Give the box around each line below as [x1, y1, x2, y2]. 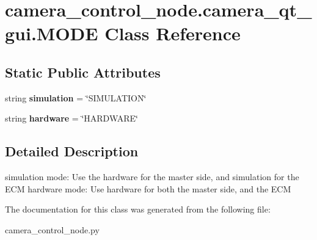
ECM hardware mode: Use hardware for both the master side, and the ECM [5, 182, 291, 195]
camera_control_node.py [5, 223, 100, 236]
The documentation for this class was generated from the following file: [5, 203, 271, 216]
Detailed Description [5, 142, 139, 161]
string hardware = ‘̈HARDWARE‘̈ [5, 112, 138, 125]
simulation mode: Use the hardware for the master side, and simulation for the [5, 170, 299, 183]
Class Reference [104, 21, 241, 46]
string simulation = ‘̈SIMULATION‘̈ [5, 91, 147, 104]
